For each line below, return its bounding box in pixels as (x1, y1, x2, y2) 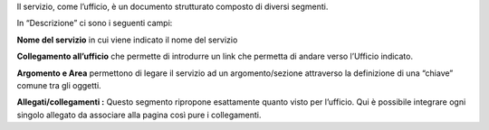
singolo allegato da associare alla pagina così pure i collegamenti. (16, 109, 262, 120)
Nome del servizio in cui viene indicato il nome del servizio (16, 34, 238, 45)
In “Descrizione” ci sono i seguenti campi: (16, 18, 173, 29)
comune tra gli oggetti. (16, 79, 101, 90)
